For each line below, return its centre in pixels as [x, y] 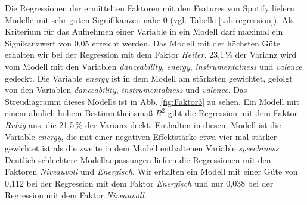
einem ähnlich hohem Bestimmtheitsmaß [79, 113]
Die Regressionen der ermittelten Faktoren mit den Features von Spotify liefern [150, 8]
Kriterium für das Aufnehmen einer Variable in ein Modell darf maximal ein [144, 31]
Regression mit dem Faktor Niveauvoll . [76, 195]
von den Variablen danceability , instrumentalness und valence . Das [126, 90]
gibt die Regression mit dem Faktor [232, 113]
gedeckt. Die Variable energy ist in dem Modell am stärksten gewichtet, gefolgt [149, 78]
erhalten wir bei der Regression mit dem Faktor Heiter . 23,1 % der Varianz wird [151, 55]
